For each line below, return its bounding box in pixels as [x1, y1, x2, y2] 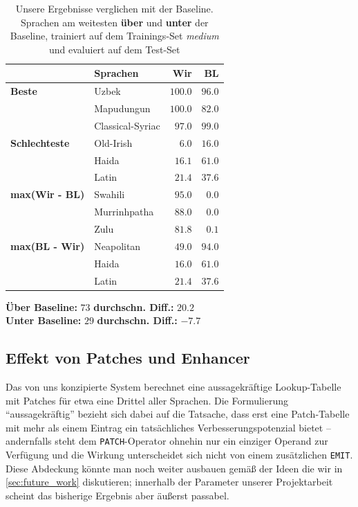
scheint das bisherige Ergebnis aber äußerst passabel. [6, 488, 229, 502]
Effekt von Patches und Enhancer [6, 347, 250, 368]
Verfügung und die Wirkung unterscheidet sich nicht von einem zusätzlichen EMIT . [6, 447, 353, 462]
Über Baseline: [6, 299, 77, 314]
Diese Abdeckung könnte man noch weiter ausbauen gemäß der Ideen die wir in [6, 461, 343, 475]
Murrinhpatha [94, 204, 154, 219]
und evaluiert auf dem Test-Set [49, 42, 180, 56]
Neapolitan [94, 238, 141, 253]
